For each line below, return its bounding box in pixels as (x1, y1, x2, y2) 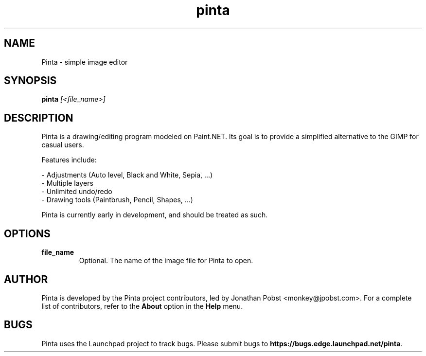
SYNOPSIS (4, 74, 57, 87)
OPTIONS (4, 227, 51, 240)
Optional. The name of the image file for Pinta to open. (79, 256, 253, 265)
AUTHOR (4, 273, 48, 285)
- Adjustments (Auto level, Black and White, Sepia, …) (41, 171, 213, 179)
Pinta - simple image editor (41, 57, 128, 66)
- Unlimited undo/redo (41, 187, 112, 196)
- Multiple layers (41, 179, 93, 188)
